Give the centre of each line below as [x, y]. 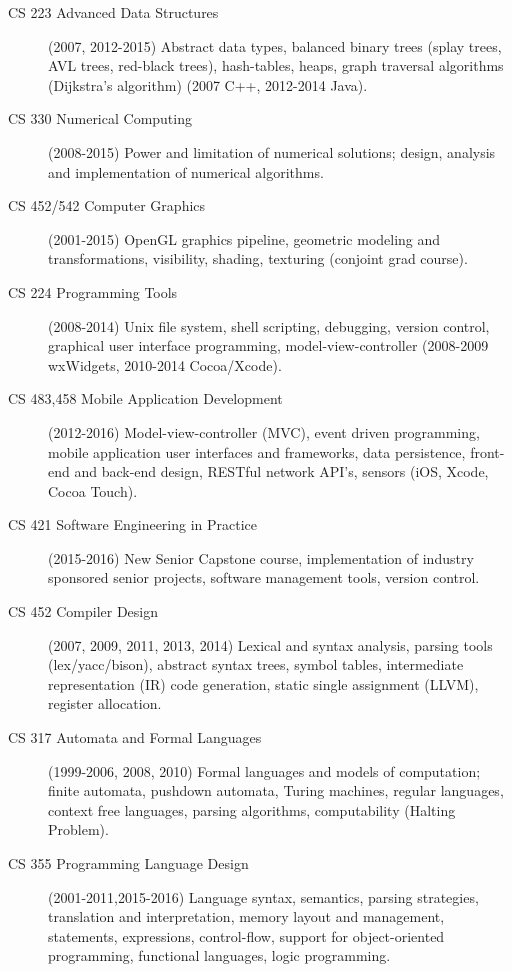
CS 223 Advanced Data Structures [113, 12]
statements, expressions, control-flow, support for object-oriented [246, 935]
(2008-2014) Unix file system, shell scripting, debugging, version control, [269, 325]
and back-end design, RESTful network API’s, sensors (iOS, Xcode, [281, 471]
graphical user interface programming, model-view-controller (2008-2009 [268, 345]
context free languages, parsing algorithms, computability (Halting [252, 809]
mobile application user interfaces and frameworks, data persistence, [257, 451]
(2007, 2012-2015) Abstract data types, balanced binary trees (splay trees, [275, 45]
